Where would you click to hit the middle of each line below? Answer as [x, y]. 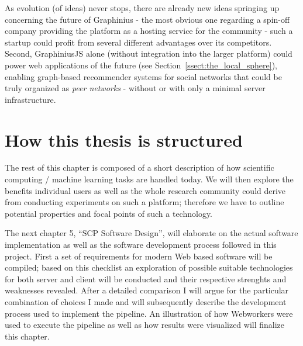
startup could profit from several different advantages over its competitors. [138, 42]
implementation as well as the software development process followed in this [141, 245]
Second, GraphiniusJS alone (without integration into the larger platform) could [149, 53]
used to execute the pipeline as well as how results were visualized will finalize [145, 325]
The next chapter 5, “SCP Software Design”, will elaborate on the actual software [151, 233]
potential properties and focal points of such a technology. [109, 213]
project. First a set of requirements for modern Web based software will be [139, 256]
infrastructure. [30, 99]
